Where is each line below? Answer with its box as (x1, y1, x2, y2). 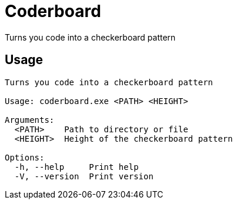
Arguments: (5, 115, 55, 125)
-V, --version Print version (14, 171, 153, 181)
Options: (5, 152, 45, 162)
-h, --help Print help (14, 162, 139, 172)
